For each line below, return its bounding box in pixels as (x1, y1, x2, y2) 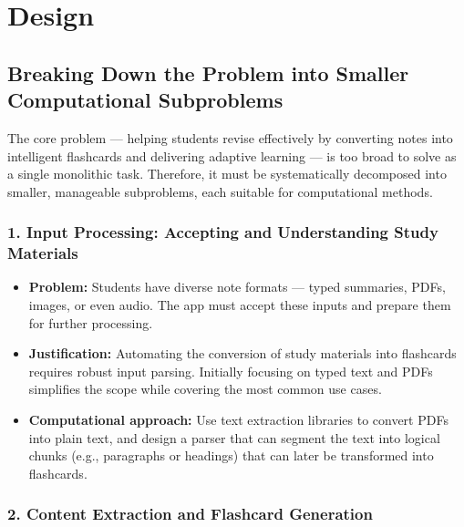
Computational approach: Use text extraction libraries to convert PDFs (28, 410, 449, 429)
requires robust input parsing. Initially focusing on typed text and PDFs (28, 361, 433, 380)
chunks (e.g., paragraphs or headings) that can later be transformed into (28, 446, 434, 465)
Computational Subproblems (7, 86, 284, 114)
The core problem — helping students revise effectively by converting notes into (7, 128, 453, 147)
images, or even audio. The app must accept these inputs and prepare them (28, 295, 451, 315)
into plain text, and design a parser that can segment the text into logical (28, 428, 440, 447)
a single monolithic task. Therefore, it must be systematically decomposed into (7, 164, 447, 183)
